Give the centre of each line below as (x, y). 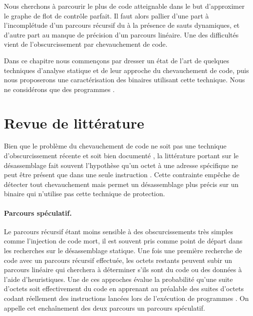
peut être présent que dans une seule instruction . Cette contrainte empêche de (122, 175)
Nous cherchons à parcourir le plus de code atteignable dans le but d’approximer (124, 6)
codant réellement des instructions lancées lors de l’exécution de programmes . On (126, 298)
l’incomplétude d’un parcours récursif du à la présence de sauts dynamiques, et (122, 25)
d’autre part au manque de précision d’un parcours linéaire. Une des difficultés (121, 34)
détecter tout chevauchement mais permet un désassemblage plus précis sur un (121, 184)
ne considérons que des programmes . (59, 89)
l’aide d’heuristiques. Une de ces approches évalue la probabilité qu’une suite (118, 279)
